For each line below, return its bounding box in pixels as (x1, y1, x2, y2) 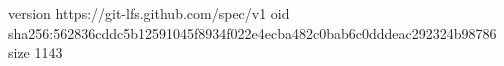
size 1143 (8, 42, 63, 63)
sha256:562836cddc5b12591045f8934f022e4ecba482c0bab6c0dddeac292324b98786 (8, 22, 497, 43)
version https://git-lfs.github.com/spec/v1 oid (8, 3, 290, 23)
